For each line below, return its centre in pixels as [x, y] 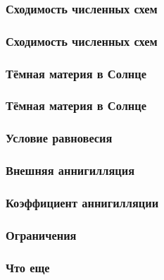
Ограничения [41, 235]
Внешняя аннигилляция [70, 170]
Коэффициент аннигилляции [82, 202]
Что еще [28, 267]
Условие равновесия [59, 138]
